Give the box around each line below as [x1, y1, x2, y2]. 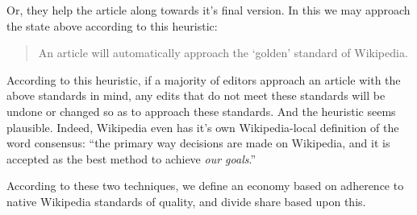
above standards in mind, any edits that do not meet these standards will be [6, 87, 386, 104]
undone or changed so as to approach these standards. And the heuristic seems [6, 102, 396, 119]
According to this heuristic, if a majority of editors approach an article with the [6, 71, 401, 88]
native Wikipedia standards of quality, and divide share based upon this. [6, 192, 366, 209]
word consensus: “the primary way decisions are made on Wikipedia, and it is [6, 134, 390, 151]
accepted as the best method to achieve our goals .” [6, 150, 256, 167]
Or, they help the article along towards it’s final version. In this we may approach [6, 2, 411, 18]
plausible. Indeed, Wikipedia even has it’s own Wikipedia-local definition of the [6, 118, 399, 135]
